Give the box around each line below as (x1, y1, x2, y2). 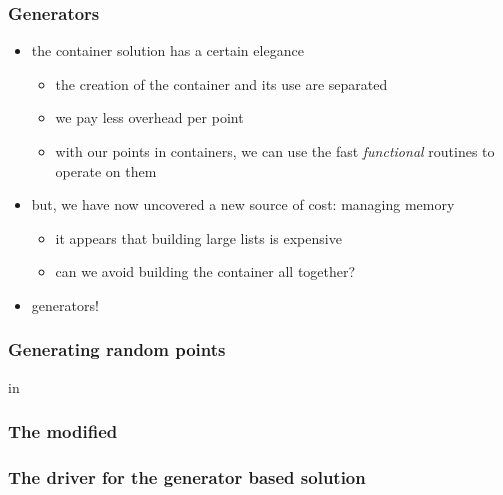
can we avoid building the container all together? (55, 261, 356, 282)
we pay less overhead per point (55, 107, 244, 128)
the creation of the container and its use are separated (55, 73, 388, 94)
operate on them (55, 160, 157, 181)
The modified (8, 419, 118, 444)
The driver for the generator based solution (8, 465, 366, 490)
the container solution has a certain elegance (31, 40, 304, 61)
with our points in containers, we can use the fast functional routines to (55, 141, 495, 161)
